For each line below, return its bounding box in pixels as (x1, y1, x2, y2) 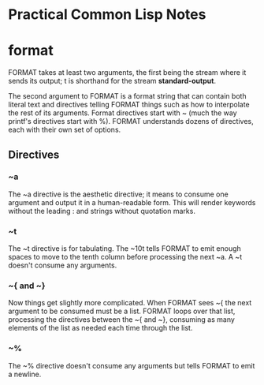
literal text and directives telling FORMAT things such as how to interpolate (8, 100, 250, 110)
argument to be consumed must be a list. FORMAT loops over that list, (8, 306, 236, 316)
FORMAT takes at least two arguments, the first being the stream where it (8, 68, 247, 77)
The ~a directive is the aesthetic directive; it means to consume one (8, 189, 229, 199)
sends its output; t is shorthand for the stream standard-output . (8, 77, 217, 86)
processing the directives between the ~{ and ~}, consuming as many (8, 315, 235, 324)
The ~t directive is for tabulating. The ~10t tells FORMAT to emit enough (8, 244, 242, 253)
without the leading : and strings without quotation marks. (8, 206, 195, 215)
